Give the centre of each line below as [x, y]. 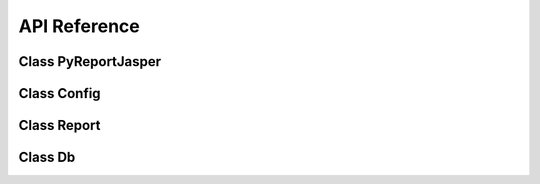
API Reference [79, 26]
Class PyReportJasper [90, 61]
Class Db [47, 157]
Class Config [59, 93]
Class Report [59, 125]
